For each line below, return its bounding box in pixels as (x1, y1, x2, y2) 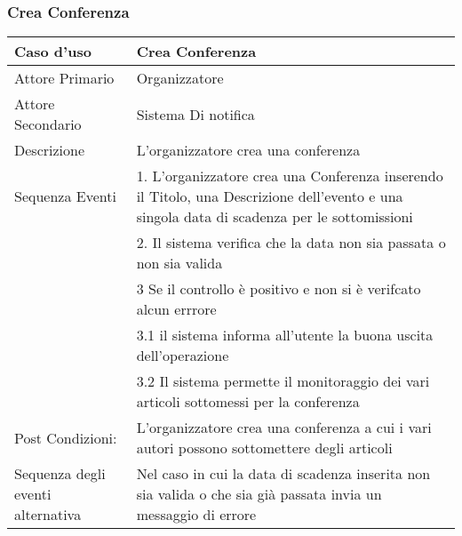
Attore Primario (14, 68, 115, 89)
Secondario (14, 114, 82, 135)
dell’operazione (136, 345, 229, 366)
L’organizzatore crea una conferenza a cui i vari (136, 417, 432, 438)
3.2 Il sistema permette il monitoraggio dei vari (136, 371, 430, 392)
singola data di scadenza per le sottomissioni (136, 206, 413, 228)
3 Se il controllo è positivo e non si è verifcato (136, 278, 421, 300)
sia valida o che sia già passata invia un (136, 484, 382, 505)
